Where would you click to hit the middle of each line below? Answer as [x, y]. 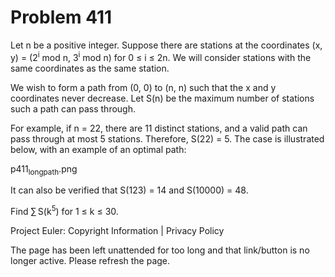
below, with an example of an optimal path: [98, 149]
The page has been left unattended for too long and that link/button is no [160, 250]
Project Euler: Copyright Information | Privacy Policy [117, 231]
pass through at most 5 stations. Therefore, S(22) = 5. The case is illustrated [167, 138]
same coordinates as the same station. [90, 68]
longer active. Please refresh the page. [90, 261]
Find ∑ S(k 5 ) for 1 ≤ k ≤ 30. [64, 211]
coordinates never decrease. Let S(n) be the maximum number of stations [162, 98]
